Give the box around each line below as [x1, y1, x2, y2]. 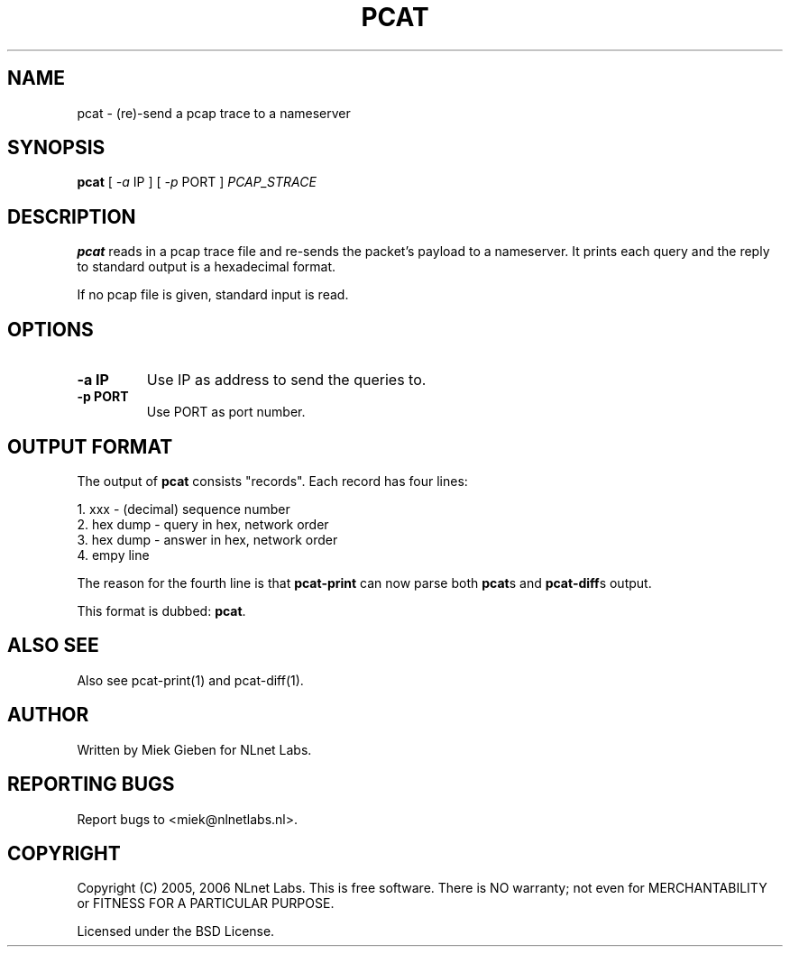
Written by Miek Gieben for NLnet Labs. [77, 741, 312, 757]
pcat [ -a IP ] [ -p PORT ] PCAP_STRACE [77, 174, 317, 190]
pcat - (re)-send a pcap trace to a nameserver [77, 105, 351, 121]
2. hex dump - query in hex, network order [77, 516, 329, 532]
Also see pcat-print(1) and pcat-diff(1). [77, 672, 304, 688]
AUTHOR [7, 703, 89, 727]
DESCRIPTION [7, 205, 136, 228]
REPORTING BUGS [7, 773, 175, 796]
